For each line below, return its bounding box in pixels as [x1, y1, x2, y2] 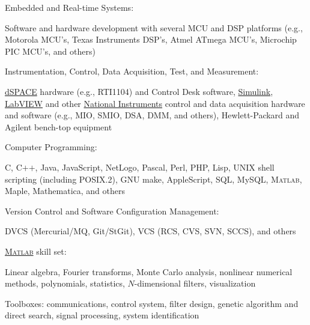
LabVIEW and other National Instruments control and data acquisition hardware [5, 97, 305, 109]
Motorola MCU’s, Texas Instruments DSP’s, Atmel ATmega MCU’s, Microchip [5, 33, 297, 46]
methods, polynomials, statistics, [5, 277, 125, 290]
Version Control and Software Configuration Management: [5, 204, 219, 217]
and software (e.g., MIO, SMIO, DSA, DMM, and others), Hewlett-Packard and [5, 109, 300, 121]
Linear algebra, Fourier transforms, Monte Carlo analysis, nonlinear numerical [5, 265, 293, 278]
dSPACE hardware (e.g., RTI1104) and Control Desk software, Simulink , [5, 85, 273, 97]
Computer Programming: [5, 141, 97, 153]
